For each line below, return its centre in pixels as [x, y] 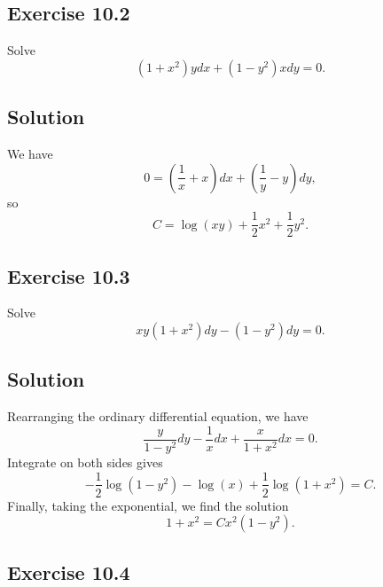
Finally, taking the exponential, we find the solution [148, 505]
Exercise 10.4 [69, 571]
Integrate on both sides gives [85, 462]
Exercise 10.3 [69, 275]
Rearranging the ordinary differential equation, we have [158, 416]
